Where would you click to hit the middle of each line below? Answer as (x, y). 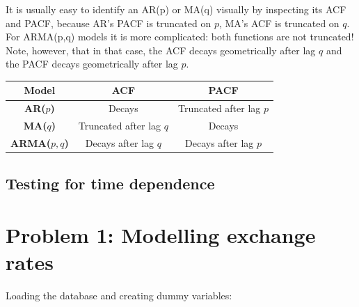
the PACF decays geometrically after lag (92, 64)
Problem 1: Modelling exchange (161, 235)
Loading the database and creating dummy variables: (119, 296)
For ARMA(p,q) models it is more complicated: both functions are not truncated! (180, 37)
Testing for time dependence (110, 183)
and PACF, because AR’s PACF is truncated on (109, 23)
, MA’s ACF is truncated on (279, 23)
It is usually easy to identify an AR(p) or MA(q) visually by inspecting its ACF (176, 9)
